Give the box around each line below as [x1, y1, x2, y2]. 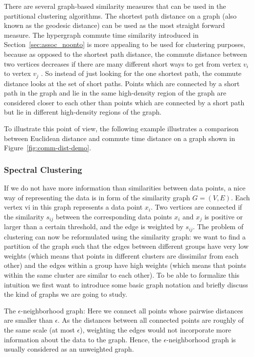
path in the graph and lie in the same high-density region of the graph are [4, 88, 227, 98]
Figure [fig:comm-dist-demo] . [4, 143, 92, 153]
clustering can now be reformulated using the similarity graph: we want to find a [4, 231, 246, 241]
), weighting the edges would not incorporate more [80, 325, 231, 335]
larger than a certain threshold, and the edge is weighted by [4, 221, 184, 232]
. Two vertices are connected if [150, 202, 242, 212]
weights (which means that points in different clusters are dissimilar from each [4, 250, 239, 261]
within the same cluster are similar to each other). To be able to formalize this [4, 270, 240, 280]
